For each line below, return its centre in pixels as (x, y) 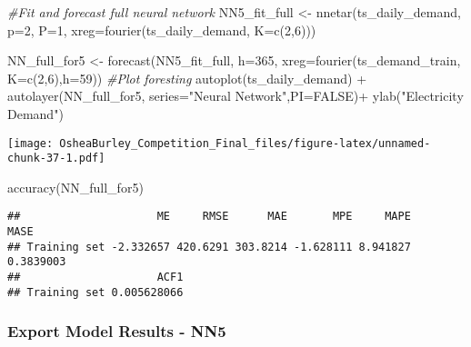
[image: (30, 143)
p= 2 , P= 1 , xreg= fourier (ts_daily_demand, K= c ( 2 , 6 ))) (162, 30)
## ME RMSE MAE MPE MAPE (209, 217)
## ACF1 (95, 278)
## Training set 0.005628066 (95, 292)
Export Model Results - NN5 (117, 331)
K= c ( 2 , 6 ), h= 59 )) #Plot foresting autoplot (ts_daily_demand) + (187, 78)
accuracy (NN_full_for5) (75, 187)
